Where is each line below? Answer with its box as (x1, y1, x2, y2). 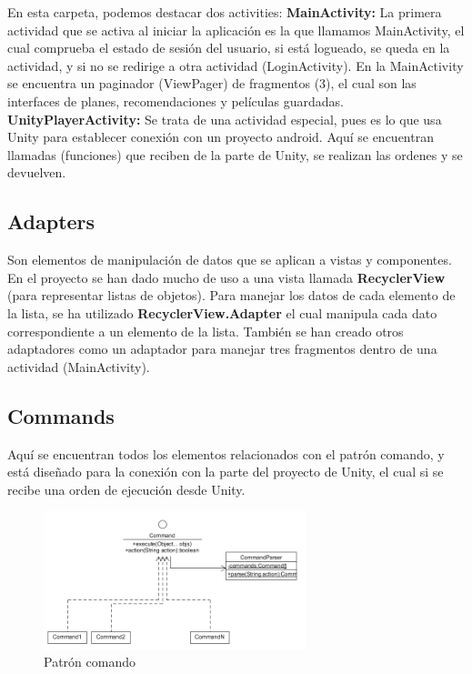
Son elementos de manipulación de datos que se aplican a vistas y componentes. (7, 250, 452, 269)
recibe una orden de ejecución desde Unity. (7, 479, 246, 498)
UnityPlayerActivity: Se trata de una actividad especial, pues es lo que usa (7, 109, 442, 128)
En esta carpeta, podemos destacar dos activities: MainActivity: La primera (7, 3, 442, 21)
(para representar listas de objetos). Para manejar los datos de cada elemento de (7, 286, 456, 305)
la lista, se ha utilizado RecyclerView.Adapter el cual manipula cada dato (7, 303, 437, 322)
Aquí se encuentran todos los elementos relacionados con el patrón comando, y (7, 444, 445, 463)
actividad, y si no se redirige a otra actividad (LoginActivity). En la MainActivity (7, 55, 464, 75)
